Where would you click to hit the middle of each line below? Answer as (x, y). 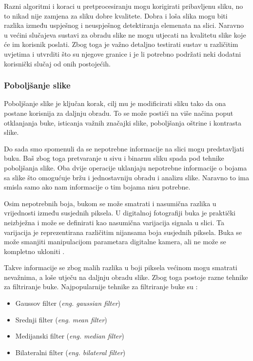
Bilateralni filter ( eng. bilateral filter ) (70, 352)
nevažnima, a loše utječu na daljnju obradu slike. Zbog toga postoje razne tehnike (126, 277)
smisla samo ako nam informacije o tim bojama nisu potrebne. (97, 187)
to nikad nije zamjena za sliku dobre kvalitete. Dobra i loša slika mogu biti (116, 15)
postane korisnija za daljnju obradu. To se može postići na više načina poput (119, 113)
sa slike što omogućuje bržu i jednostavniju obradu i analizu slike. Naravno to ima (126, 177)
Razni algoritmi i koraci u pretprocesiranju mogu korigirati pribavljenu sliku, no (124, 6)
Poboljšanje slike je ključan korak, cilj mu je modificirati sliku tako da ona (115, 103)
